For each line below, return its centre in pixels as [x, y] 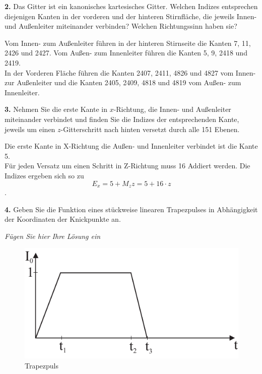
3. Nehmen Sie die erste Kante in [56, 109]
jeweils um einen [30, 129]
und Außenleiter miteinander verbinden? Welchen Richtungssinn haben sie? [121, 26]
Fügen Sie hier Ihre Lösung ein [53, 236]
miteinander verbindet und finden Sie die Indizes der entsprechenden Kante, [122, 119]
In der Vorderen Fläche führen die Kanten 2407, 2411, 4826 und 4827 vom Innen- [130, 72]
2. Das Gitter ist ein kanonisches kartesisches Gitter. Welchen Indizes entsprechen [131, 6]
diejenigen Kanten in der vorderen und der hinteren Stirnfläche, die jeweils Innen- [131, 16]
